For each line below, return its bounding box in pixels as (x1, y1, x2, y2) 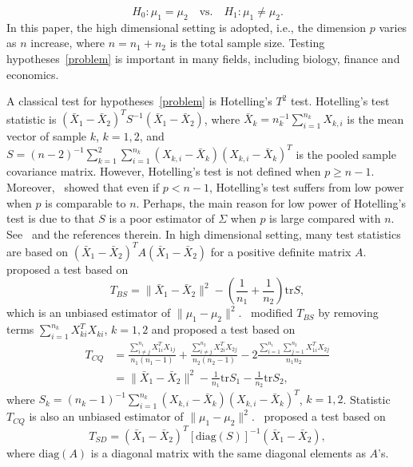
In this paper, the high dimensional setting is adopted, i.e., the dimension (6, 18, 367, 35)
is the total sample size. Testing (169, 34, 325, 51)
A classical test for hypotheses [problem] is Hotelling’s (6, 93, 272, 109)
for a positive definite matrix (210, 243, 351, 259)
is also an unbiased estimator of (29, 408, 184, 425)
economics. (6, 65, 59, 82)
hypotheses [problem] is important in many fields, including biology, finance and (6, 49, 400, 66)
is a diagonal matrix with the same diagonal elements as (90, 444, 366, 461)
